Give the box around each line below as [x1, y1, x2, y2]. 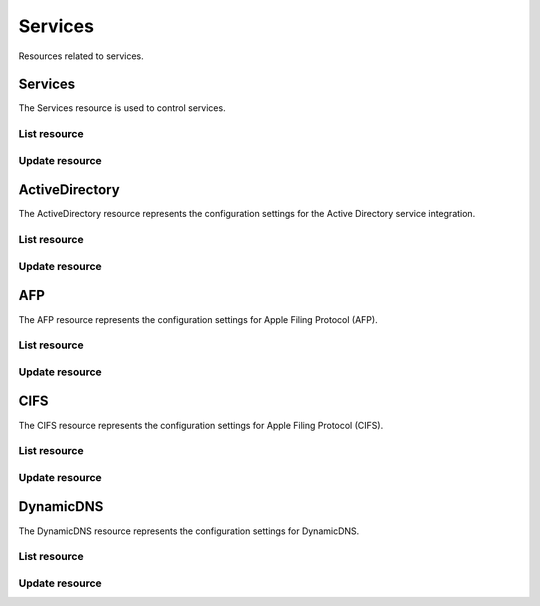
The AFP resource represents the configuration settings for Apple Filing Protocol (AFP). [18, 313, 379, 325]
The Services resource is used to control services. [18, 102, 226, 114]
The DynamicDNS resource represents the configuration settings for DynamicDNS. [18, 525, 360, 537]
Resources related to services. [18, 50, 144, 62]
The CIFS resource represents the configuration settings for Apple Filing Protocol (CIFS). [18, 419, 384, 431]
